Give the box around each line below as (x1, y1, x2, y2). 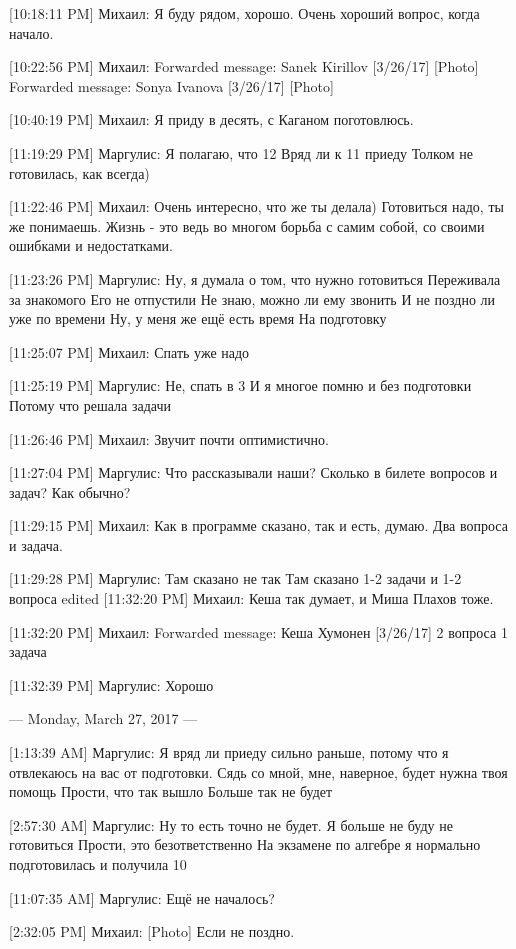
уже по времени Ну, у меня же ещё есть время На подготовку (9, 308, 387, 329)
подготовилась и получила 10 (9, 854, 187, 874)
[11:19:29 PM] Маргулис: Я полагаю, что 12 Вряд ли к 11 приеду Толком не (9, 142, 474, 163)
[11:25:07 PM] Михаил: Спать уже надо (9, 341, 250, 362)
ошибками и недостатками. (9, 235, 173, 256)
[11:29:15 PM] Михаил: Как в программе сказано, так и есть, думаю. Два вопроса (9, 515, 508, 536)
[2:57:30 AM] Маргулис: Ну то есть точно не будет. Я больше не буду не (9, 814, 453, 835)
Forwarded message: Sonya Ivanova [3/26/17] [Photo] (9, 75, 334, 96)
